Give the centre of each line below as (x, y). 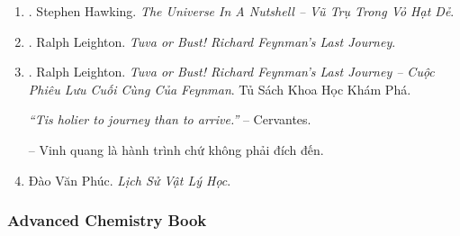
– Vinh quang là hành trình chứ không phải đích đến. (176, 149)
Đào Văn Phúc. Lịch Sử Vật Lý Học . (130, 180)
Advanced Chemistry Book (107, 220)
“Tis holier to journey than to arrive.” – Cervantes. (170, 119)
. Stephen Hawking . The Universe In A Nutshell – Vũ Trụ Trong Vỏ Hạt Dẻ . (241, 11)
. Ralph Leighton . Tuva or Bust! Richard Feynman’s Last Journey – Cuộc (231, 72)
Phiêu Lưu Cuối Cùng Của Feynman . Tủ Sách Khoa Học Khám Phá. (220, 89)
